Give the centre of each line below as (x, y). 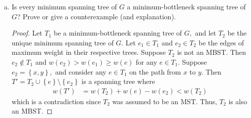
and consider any (81, 71)
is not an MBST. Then (212, 52)
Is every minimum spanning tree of (64, 6)
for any (146, 61)
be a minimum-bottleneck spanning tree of (118, 33)
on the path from (155, 71)
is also (238, 101)
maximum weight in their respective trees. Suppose (89, 52)
